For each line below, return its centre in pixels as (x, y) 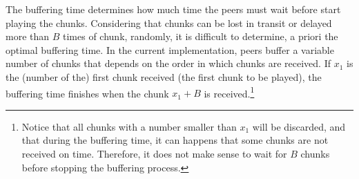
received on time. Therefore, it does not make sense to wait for (154, 153)
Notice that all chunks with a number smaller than (129, 126)
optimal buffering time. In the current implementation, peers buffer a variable (170, 49)
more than (28, 36)
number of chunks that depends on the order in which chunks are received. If (168, 63)
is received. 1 (229, 92)
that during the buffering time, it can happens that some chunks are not (175, 140)
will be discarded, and (299, 126)
